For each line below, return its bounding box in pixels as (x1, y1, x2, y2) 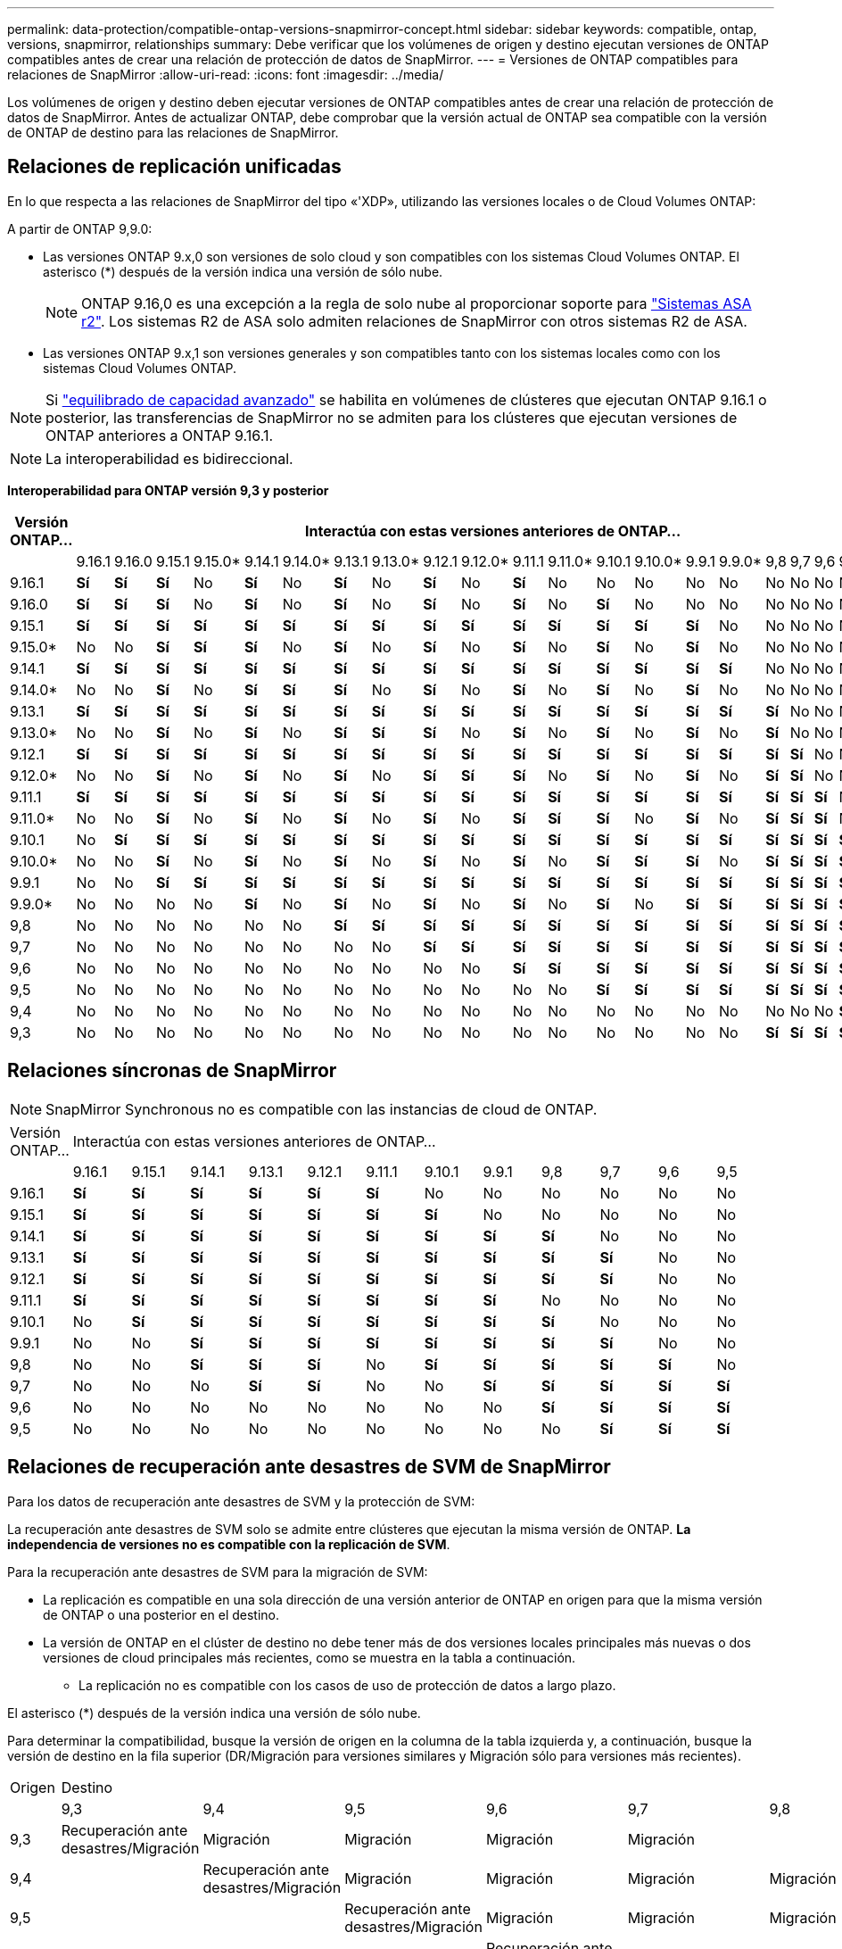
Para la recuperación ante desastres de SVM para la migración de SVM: (7, 1563, 428, 1580)
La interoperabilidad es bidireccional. (45, 449, 293, 468)
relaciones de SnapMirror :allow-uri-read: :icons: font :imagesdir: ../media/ (7, 67, 444, 82)
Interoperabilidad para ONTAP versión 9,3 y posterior (7, 482, 329, 498)
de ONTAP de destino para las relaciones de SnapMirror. (7, 125, 339, 140)
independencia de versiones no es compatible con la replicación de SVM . (7, 1536, 450, 1552)
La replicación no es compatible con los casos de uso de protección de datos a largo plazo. (78, 1677, 616, 1693)
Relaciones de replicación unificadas (7, 155, 342, 178)
